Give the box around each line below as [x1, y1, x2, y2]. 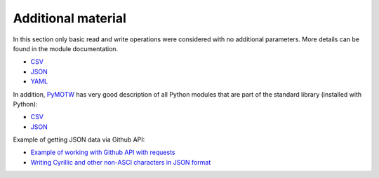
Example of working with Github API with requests [30, 148, 175, 157]
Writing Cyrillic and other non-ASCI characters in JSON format [30, 158, 211, 166]
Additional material [13, 11, 126, 26]
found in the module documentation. [13, 44, 119, 53]
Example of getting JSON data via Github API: [13, 135, 145, 144]
